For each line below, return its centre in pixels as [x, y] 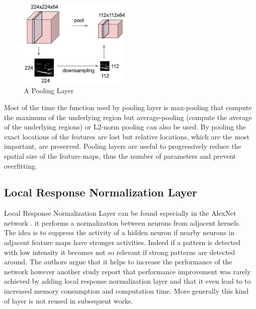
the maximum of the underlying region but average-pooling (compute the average [128, 117]
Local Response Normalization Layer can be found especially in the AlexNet [120, 213]
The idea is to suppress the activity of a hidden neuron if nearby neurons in [119, 232]
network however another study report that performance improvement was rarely [128, 271]
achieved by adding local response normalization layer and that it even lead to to [128, 281]
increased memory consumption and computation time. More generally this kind [126, 291]
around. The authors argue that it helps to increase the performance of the [118, 262]
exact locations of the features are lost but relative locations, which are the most [127, 136]
